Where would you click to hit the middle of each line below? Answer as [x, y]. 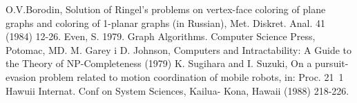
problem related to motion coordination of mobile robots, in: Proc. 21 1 [191, 76]
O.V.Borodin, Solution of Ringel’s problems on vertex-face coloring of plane [166, 9]
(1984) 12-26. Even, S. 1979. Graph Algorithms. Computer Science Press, [161, 36]
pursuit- [332, 63]
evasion [21, 76]
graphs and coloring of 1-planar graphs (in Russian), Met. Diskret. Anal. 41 [166, 22]
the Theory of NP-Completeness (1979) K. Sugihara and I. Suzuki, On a [159, 63]
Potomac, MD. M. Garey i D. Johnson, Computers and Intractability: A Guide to [179, 49]
